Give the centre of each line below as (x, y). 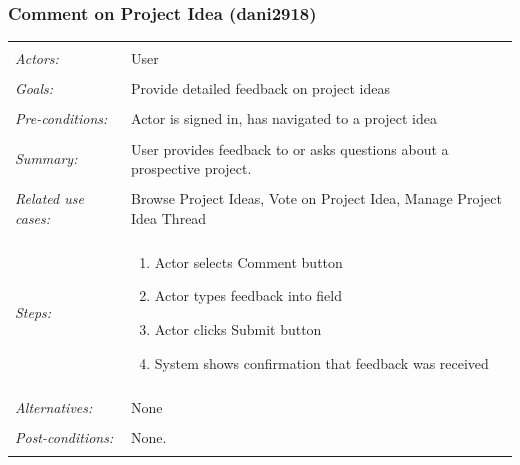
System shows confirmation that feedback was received (321, 362)
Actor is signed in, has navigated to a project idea (284, 118)
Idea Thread (169, 217)
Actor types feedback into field (248, 295)
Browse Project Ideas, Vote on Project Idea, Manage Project (316, 198)
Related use (49, 198)
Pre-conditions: (61, 118)
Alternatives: (54, 406)
